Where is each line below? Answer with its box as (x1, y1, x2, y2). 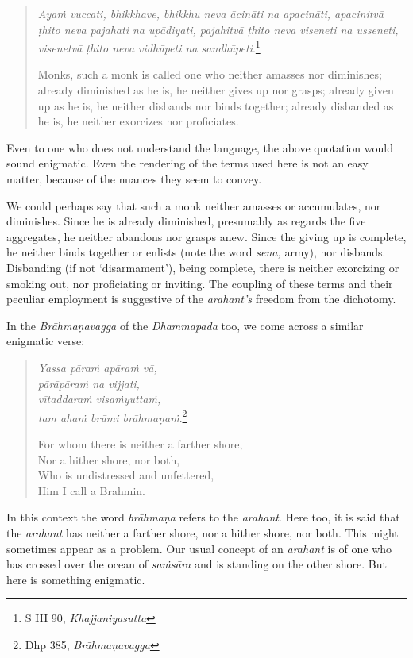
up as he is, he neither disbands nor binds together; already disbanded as (37, 97, 394, 114)
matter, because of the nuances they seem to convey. (6, 171, 262, 187)
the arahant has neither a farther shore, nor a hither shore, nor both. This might (6, 524, 399, 541)
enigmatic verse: (6, 333, 85, 349)
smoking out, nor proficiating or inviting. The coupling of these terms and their (6, 275, 393, 291)
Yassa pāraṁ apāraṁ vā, (37, 359, 157, 375)
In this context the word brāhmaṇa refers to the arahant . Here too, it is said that (6, 509, 400, 525)
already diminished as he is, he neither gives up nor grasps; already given (37, 82, 394, 98)
